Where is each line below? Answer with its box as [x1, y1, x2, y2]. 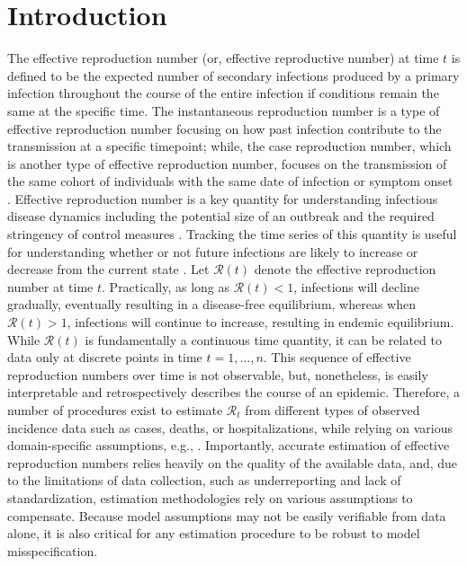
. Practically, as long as [102, 277, 229, 296]
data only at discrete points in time [7, 348, 202, 367]
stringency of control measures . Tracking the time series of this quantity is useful [7, 225, 457, 243]
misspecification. [7, 541, 98, 560]
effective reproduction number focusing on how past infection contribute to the [7, 119, 442, 137]
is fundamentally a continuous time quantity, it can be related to [85, 330, 442, 349]
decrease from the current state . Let [7, 260, 210, 279]
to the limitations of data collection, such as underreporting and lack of [7, 471, 401, 490]
